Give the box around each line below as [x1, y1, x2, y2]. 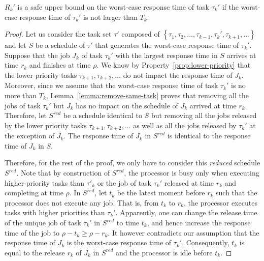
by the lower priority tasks [5, 120, 87, 130]
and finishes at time [29, 60, 91, 70]
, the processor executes [183, 197, 257, 208]
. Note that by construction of [16, 167, 110, 178]
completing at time [5, 187, 63, 198]
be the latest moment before [117, 187, 205, 198]
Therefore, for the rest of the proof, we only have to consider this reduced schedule [5, 157, 260, 168]
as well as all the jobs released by [133, 120, 237, 130]
